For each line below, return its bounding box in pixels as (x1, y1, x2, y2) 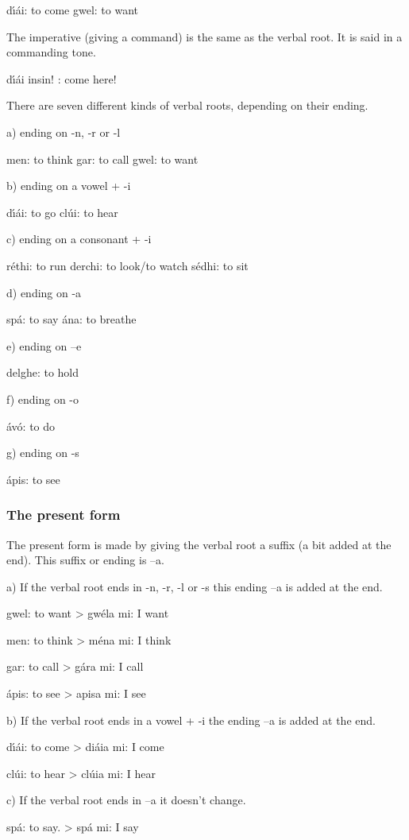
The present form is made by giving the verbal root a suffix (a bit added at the (6, 536, 392, 552)
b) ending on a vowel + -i (6, 177, 131, 194)
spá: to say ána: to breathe (6, 311, 137, 327)
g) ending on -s (6, 444, 79, 461)
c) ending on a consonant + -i (6, 230, 152, 247)
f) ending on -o (6, 390, 79, 407)
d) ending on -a (6, 284, 82, 300)
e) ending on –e (6, 337, 82, 354)
